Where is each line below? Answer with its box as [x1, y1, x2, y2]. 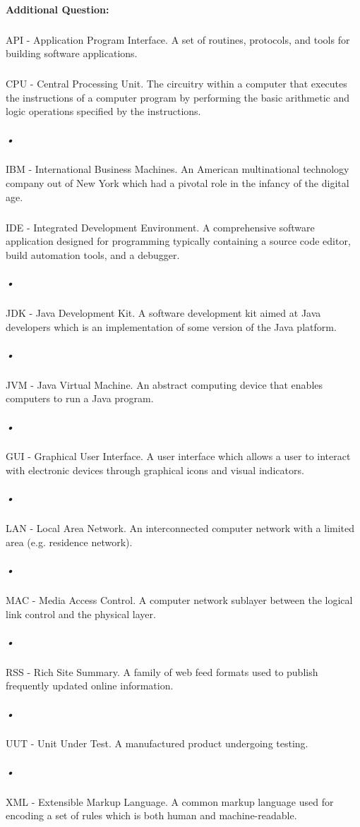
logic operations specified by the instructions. [6, 104, 201, 119]
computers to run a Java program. [6, 391, 154, 406]
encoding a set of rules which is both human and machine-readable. [6, 808, 297, 823]
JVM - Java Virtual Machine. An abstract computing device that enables [6, 377, 323, 392]
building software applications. [6, 46, 138, 61]
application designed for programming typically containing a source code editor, [6, 234, 351, 248]
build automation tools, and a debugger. [6, 247, 180, 262]
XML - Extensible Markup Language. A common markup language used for [6, 794, 334, 809]
